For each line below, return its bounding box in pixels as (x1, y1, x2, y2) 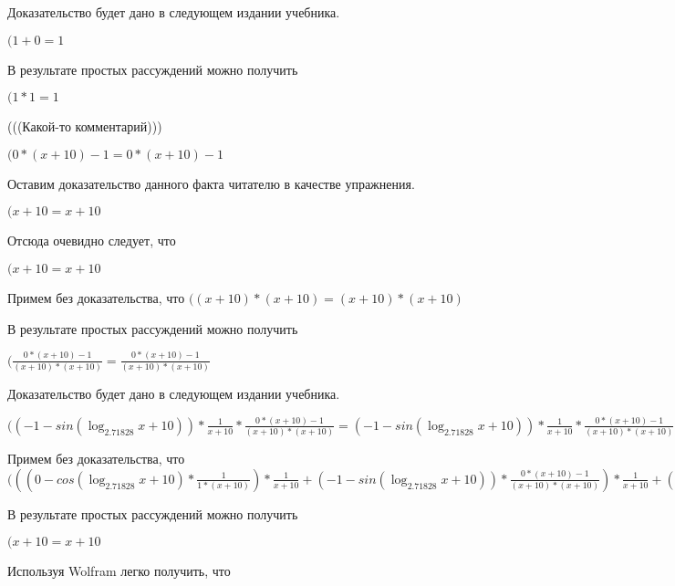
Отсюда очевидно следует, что (7, 231, 176, 250)
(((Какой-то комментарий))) (7, 117, 162, 136)
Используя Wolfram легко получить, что (7, 561, 231, 581)
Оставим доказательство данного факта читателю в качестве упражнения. (7, 173, 415, 193)
